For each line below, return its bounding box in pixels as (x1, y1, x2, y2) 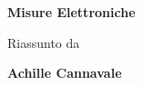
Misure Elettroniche (7, 3, 136, 21)
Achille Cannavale (7, 63, 122, 82)
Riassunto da (7, 33, 80, 52)
